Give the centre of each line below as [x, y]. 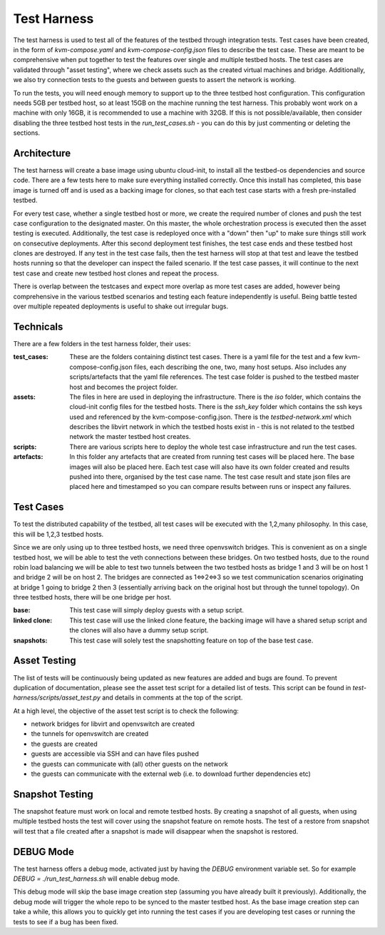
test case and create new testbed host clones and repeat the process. [116, 273]
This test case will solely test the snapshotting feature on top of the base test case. [191, 640]
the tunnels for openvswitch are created [90, 734]
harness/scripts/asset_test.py [57, 698]
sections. [27, 133]
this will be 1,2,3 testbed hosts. [58, 534]
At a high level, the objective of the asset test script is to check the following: [126, 711]
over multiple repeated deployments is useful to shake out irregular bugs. [121, 306]
